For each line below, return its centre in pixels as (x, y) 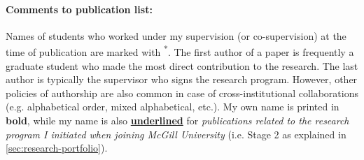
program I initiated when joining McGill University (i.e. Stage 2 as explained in (176, 134)
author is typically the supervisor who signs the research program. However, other (182, 79)
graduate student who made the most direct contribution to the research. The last (182, 65)
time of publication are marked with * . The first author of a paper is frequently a (180, 51)
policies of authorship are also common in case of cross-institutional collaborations (182, 93)
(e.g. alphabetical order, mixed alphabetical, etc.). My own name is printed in (173, 107)
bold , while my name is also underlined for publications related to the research (177, 121)
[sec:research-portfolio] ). (57, 148)
